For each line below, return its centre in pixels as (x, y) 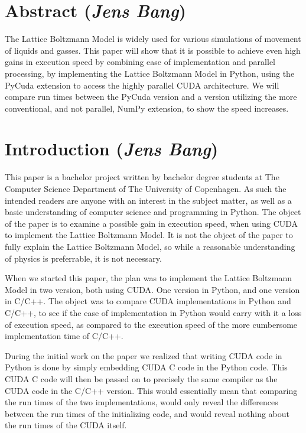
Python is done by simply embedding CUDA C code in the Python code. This (146, 367)
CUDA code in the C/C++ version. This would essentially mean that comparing (151, 390)
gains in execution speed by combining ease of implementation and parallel (140, 62)
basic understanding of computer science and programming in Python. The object (153, 212)
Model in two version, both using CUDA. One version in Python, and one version (152, 289)
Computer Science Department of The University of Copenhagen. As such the (146, 188)
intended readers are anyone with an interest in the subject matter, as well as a (148, 200)
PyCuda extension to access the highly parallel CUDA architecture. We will (142, 85)
